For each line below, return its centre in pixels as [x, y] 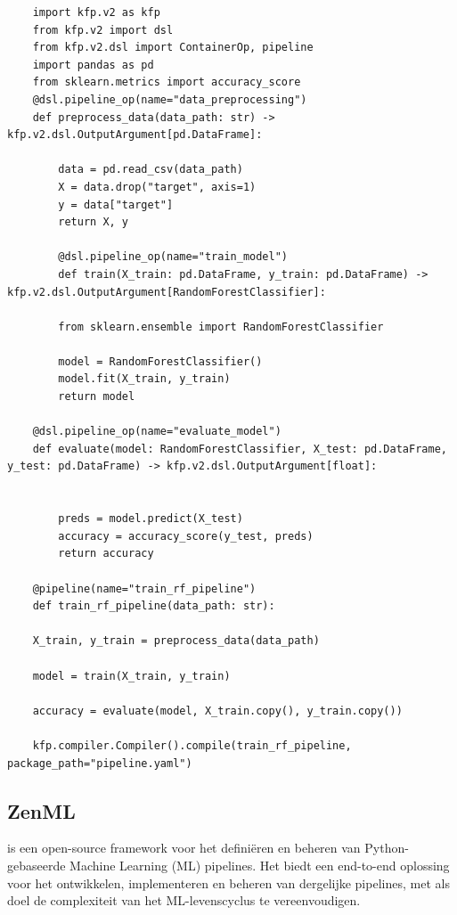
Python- [387, 848]
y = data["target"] [116, 204]
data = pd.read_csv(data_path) [151, 170]
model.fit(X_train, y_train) [144, 379]
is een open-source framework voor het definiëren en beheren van [184, 848]
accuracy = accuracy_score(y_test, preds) [186, 536]
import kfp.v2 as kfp [96, 12]
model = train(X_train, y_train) [131, 676]
